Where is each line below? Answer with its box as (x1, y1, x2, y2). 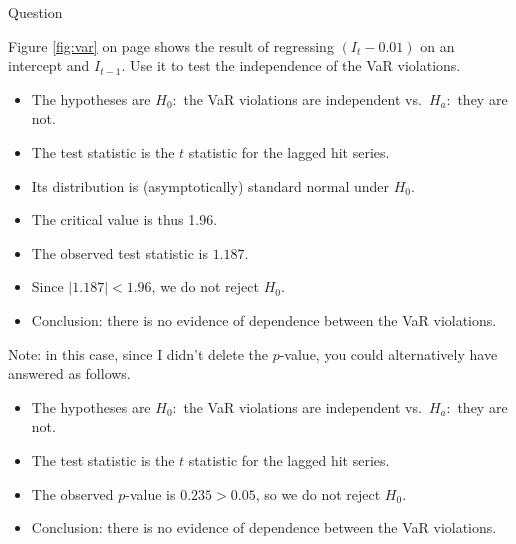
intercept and (8, 55, 90, 76)
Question (8, 2, 63, 22)
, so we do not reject (255, 483, 381, 504)
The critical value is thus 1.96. (31, 209, 218, 230)
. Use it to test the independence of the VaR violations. (121, 55, 461, 76)
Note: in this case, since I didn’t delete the (8, 343, 268, 364)
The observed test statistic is (31, 242, 208, 263)
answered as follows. (8, 363, 131, 384)
